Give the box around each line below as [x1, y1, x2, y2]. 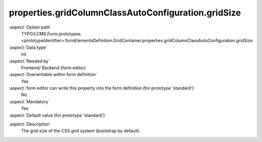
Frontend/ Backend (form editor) [21, 64, 86, 70]
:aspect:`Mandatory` [9, 98, 50, 104]
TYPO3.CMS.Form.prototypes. [21, 31, 82, 36]
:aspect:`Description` [9, 121, 51, 127]
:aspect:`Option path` [9, 24, 51, 30]
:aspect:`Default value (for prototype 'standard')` [9, 112, 107, 118]
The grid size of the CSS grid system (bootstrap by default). [21, 128, 141, 134]
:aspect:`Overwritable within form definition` [9, 72, 98, 78]
